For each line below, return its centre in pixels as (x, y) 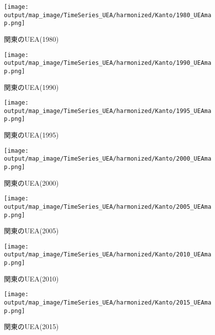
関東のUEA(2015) (31, 326)
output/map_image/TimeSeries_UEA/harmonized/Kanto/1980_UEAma (108, 15)
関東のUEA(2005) (31, 231)
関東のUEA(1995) (31, 135)
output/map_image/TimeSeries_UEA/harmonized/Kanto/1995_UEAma (108, 111)
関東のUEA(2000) (31, 182)
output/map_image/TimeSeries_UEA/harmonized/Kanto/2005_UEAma (108, 207)
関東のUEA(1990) (31, 87)
